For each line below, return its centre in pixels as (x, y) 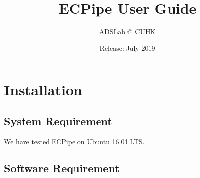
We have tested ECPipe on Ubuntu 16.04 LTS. (74, 141)
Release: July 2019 (127, 48)
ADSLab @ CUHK (127, 32)
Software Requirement (62, 167)
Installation (43, 90)
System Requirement (58, 121)
